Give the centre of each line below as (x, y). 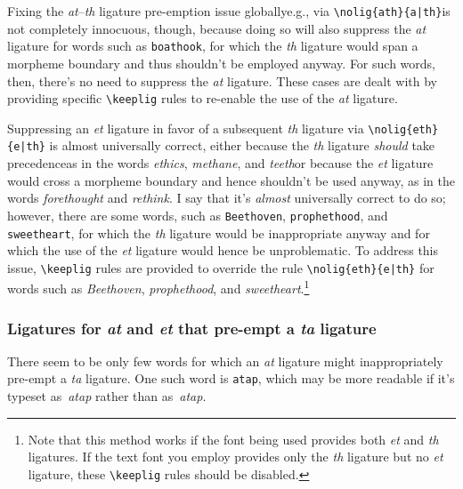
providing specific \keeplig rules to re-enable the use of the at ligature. (203, 98)
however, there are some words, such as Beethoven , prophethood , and (198, 215)
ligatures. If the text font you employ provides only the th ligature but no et (236, 457)
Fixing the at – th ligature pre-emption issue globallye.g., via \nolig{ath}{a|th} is (229, 11)
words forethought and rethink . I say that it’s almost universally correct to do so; (227, 198)
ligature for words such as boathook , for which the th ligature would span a (213, 46)
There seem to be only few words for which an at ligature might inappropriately (225, 361)
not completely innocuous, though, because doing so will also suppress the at (217, 28)
